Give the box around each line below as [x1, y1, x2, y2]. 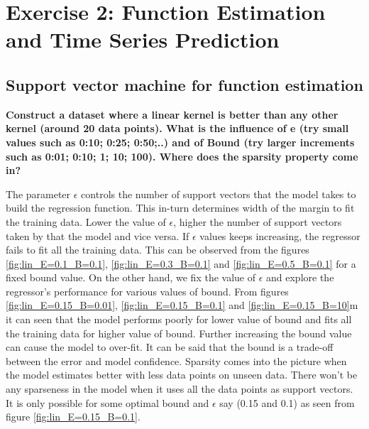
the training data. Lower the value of [6, 214, 166, 229]
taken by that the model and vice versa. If [6, 228, 189, 243]
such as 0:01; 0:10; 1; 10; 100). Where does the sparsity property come [6, 148, 358, 163]
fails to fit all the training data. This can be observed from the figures [6, 242, 309, 257]
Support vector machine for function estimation [6, 73, 363, 95]
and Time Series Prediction [6, 25, 280, 54]
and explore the [266, 270, 334, 285]
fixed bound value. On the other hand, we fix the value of [6, 270, 256, 285]
